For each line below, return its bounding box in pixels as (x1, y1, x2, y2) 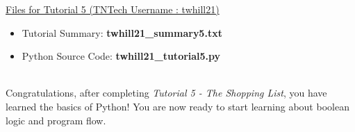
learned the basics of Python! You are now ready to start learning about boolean (6, 99, 349, 113)
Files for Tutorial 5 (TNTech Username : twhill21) (6, 2, 220, 16)
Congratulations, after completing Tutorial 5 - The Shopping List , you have (6, 85, 327, 100)
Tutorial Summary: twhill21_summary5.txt (22, 25, 222, 40)
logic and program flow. (6, 113, 106, 127)
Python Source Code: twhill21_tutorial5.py (22, 49, 221, 63)
